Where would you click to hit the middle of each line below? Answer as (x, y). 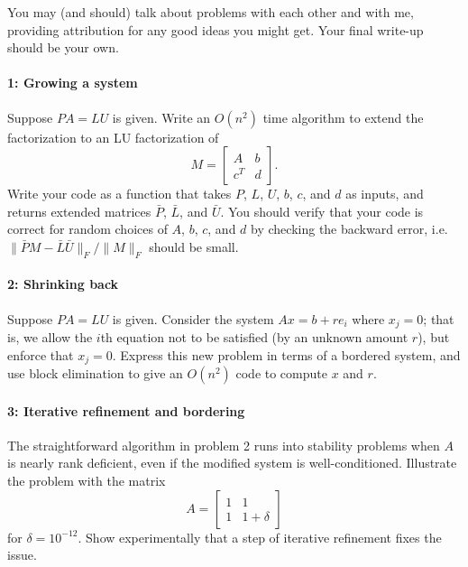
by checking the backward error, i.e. (349, 229)
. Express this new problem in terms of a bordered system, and (286, 354)
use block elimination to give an (95, 373)
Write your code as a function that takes (119, 194)
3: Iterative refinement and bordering (126, 410)
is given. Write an (161, 117)
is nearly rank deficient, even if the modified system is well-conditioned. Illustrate (232, 463)
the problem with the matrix (87, 481)
